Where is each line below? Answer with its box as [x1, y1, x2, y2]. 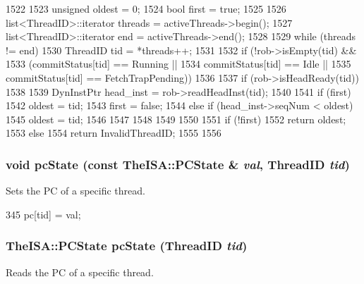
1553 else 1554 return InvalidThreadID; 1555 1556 [6, 125, 222, 140]
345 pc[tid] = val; [6, 206, 81, 221]
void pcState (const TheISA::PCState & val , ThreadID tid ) [6, 155, 350, 173]
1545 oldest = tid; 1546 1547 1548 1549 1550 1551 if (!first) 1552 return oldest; [6, 111, 346, 126]
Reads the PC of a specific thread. [6, 264, 154, 279]
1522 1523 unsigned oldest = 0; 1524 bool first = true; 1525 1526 [6, 1, 286, 16]
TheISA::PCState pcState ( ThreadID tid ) [6, 237, 248, 254]
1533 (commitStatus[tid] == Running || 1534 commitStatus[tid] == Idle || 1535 [6, 56, 351, 71]
